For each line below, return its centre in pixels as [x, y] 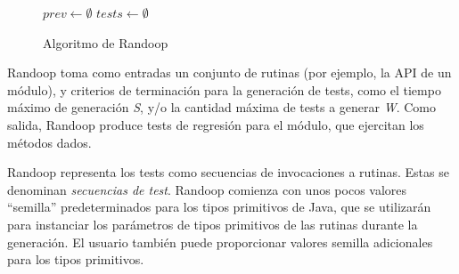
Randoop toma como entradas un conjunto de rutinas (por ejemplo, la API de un [229, 73]
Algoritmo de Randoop [106, 42]
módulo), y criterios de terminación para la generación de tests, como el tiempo [224, 89]
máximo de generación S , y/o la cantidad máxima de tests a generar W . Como [221, 107]
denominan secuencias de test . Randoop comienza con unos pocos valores [207, 189]
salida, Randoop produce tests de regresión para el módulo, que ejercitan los [216, 124]
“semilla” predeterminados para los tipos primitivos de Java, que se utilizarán [219, 207]
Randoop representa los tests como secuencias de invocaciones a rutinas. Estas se [228, 172]
